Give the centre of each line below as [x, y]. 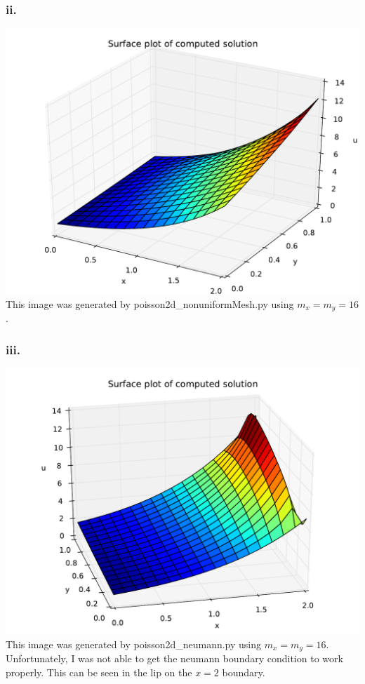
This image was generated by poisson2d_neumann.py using [134, 644]
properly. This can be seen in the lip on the [99, 672]
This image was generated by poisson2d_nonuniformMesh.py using [150, 303]
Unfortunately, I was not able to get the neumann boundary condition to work [174, 658]
